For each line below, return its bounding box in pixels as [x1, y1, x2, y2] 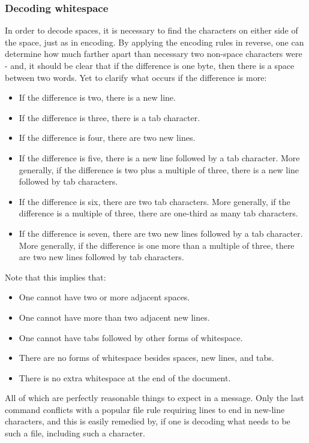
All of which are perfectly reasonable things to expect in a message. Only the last [5, 391, 304, 404]
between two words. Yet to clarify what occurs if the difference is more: [5, 71, 267, 83]
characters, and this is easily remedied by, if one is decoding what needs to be [5, 415, 290, 427]
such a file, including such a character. [5, 427, 145, 439]
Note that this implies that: [5, 270, 106, 283]
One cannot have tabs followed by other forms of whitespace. [19, 331, 243, 343]
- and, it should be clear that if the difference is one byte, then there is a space [5, 59, 295, 71]
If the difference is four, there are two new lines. [19, 131, 196, 144]
